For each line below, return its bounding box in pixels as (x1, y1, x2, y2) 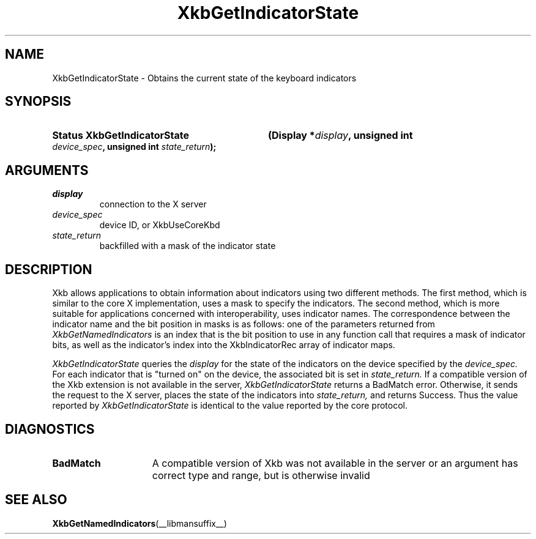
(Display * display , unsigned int (267, 129, 413, 142)
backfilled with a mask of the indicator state (99, 240, 276, 251)
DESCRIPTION (5, 261, 92, 277)
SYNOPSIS (5, 94, 72, 110)
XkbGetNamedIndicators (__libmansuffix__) (52, 518, 227, 529)
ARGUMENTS (5, 162, 89, 178)
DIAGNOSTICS (5, 421, 95, 437)
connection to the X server (99, 199, 207, 210)
